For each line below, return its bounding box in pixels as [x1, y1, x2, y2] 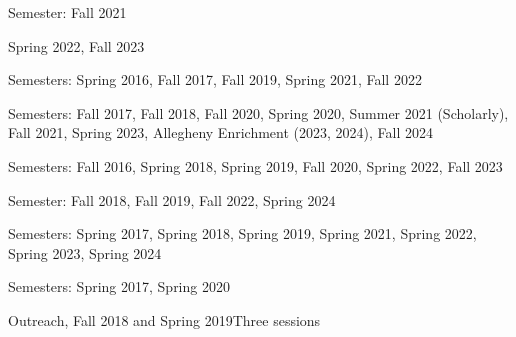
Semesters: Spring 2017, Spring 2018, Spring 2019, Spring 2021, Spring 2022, [8, 223, 477, 244]
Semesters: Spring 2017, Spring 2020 [8, 276, 230, 297]
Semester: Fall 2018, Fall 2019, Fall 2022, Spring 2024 [8, 189, 336, 210]
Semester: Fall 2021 [8, 2, 127, 22]
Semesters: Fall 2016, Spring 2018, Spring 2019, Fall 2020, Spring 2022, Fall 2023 [8, 155, 503, 176]
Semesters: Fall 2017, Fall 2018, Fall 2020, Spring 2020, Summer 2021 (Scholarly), [8, 102, 509, 123]
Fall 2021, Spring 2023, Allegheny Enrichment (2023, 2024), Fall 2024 [8, 122, 433, 143]
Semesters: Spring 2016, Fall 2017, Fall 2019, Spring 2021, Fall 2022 [8, 69, 422, 90]
